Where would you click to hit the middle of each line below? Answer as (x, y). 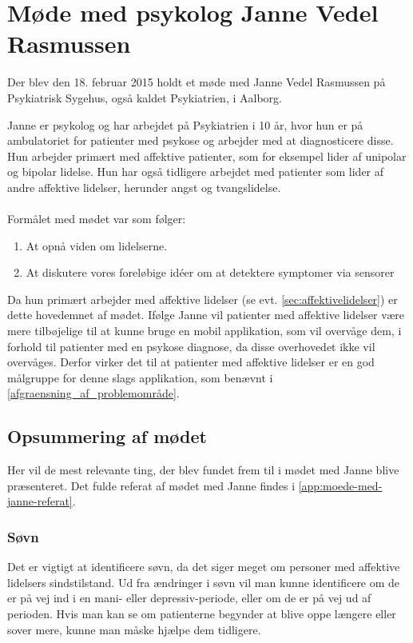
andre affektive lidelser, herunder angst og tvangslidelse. (144, 187)
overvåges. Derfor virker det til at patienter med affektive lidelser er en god (191, 362)
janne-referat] (40, 501)
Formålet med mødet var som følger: (97, 219)
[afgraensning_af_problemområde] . (93, 393)
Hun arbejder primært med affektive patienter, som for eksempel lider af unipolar (207, 156)
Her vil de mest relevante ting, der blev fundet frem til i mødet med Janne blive (203, 470)
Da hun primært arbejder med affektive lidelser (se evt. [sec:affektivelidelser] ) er (203, 299)
